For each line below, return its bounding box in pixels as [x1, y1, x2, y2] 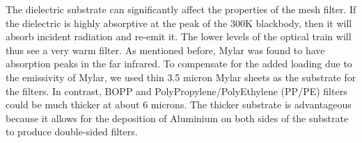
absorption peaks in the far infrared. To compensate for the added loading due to [6, 56, 352, 71]
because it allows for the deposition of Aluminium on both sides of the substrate [6, 110, 349, 125]
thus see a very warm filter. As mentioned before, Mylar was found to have [6, 42, 325, 57]
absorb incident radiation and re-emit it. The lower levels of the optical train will [6, 29, 352, 44]
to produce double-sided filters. [6, 124, 138, 139]
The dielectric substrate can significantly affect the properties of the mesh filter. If [6, 2, 356, 16]
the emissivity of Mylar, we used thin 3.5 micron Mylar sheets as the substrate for [6, 69, 356, 84]
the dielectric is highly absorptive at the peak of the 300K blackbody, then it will [6, 15, 352, 30]
